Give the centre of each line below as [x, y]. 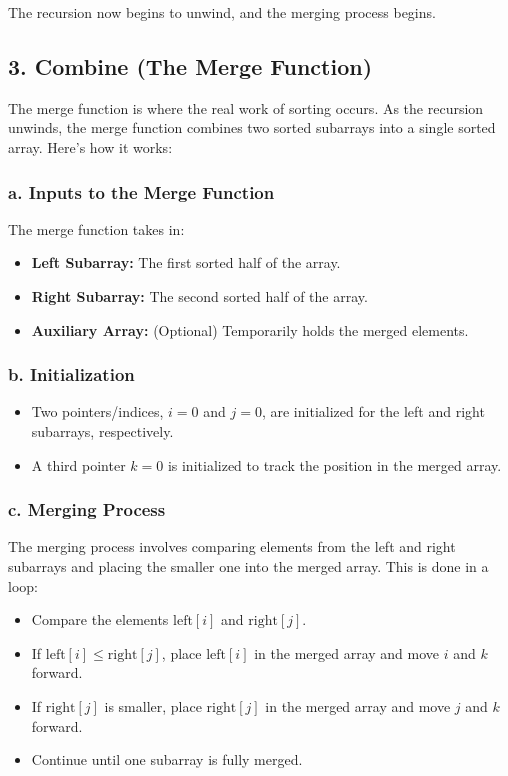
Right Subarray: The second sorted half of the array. [199, 295]
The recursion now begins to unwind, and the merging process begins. [222, 12]
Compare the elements [100, 619]
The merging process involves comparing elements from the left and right [232, 546]
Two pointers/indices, [97, 411]
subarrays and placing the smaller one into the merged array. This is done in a [248, 565]
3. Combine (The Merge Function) [190, 65]
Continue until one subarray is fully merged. [167, 759]
